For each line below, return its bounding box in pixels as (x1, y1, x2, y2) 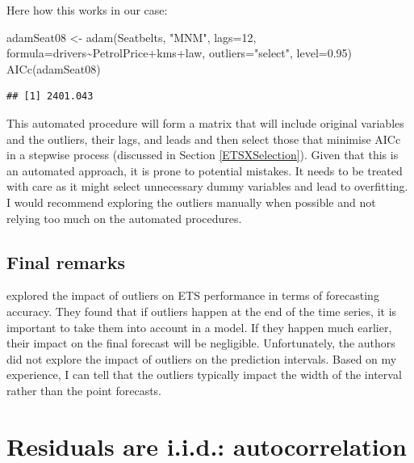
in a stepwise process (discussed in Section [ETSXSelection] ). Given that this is (6, 146, 399, 163)
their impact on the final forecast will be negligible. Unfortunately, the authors (6, 335, 395, 351)
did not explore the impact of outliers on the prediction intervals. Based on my (6, 350, 397, 367)
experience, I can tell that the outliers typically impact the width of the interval (6, 366, 402, 383)
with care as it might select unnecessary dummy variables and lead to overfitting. (6, 178, 408, 195)
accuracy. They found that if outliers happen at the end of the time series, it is (6, 302, 397, 319)
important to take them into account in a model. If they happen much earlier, (6, 318, 392, 335)
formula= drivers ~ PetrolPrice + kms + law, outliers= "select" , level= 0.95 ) (6, 44, 353, 61)
